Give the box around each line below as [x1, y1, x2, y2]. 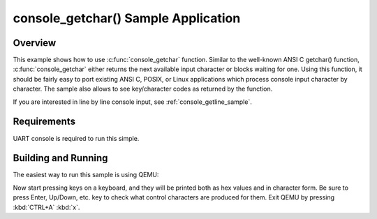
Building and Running [13, 152, 108, 164]
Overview [13, 37, 57, 49]
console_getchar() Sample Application [13, 10, 241, 26]
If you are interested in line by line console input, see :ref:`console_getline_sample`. [13, 98, 253, 106]
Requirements [13, 116, 76, 128]
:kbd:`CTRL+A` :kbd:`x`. [13, 203, 80, 211]
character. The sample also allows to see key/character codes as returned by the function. [13, 84, 273, 93]
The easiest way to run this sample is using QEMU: [13, 171, 159, 179]
